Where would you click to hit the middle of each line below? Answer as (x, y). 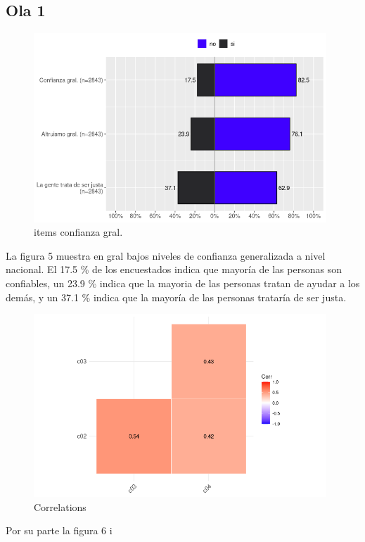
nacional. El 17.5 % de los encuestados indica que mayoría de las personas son (174, 269)
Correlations (60, 506)
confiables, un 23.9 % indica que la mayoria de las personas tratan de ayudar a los (183, 283)
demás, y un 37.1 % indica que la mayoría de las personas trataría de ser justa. (176, 297)
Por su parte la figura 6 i (59, 530)
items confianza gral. (78, 232)
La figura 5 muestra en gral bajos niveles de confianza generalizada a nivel (166, 255)
